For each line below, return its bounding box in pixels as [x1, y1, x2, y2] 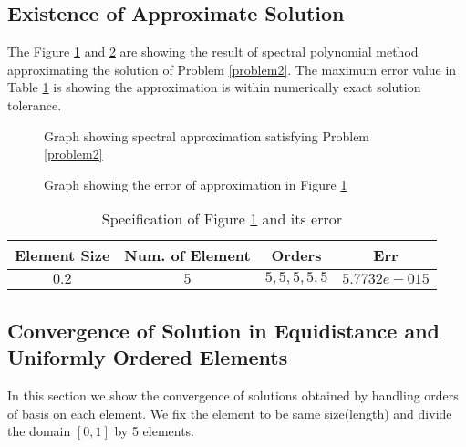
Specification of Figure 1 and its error [101, 208, 342, 230]
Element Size [15, 244, 110, 266]
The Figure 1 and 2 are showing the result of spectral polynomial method [7, 42, 419, 61]
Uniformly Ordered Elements [7, 343, 288, 371]
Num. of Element [124, 244, 251, 266]
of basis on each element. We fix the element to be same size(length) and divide [7, 403, 452, 422]
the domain [7, 421, 71, 441]
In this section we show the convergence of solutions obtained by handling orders [7, 385, 459, 404]
